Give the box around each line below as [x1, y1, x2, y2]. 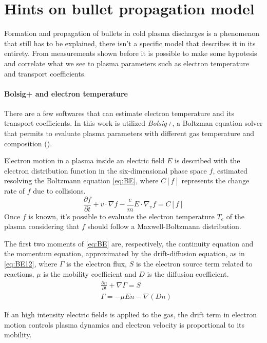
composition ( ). [4, 138, 52, 148]
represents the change [181, 175, 250, 186]
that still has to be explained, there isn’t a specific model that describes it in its [4, 37, 256, 48]
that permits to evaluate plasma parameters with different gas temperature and [4, 128, 255, 139]
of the [226, 211, 245, 221]
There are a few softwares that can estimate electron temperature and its [4, 107, 235, 118]
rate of [4, 185, 25, 196]
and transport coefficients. [4, 68, 86, 79]
